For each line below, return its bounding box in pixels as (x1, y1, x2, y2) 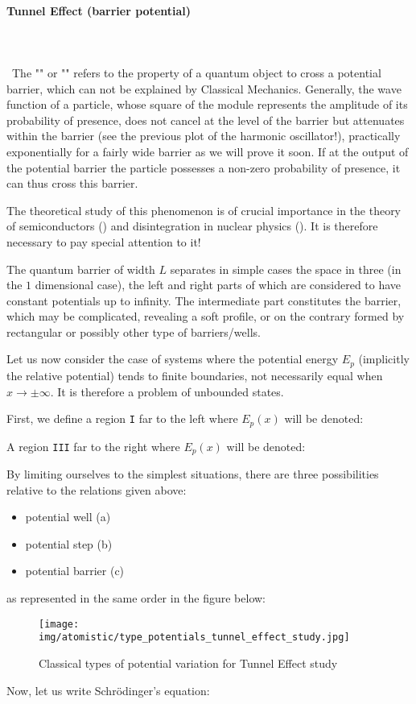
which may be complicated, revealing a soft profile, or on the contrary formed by (6, 308, 405, 325)
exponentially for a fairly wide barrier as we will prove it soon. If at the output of (6, 143, 409, 159)
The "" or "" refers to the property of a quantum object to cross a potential (11, 64, 381, 81)
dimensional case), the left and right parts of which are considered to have (35, 276, 402, 293)
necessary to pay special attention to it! (6, 233, 201, 250)
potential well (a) (25, 508, 111, 525)
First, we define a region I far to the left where (6, 410, 238, 427)
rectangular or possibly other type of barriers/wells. (6, 323, 261, 340)
